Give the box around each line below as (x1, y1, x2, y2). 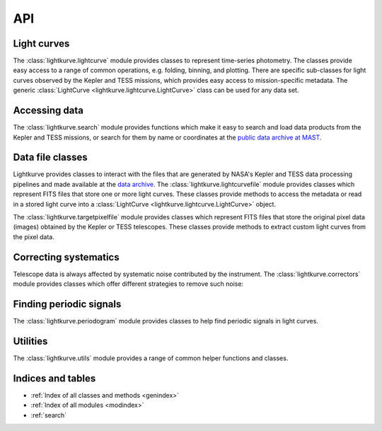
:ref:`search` (30, 410, 67, 419)
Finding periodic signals (13, 298, 122, 310)
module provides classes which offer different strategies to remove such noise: (13, 280, 244, 288)
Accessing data (13, 105, 84, 117)
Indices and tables (13, 372, 96, 384)
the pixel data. (13, 232, 54, 241)
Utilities (13, 335, 48, 347)
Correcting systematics (13, 251, 120, 263)
